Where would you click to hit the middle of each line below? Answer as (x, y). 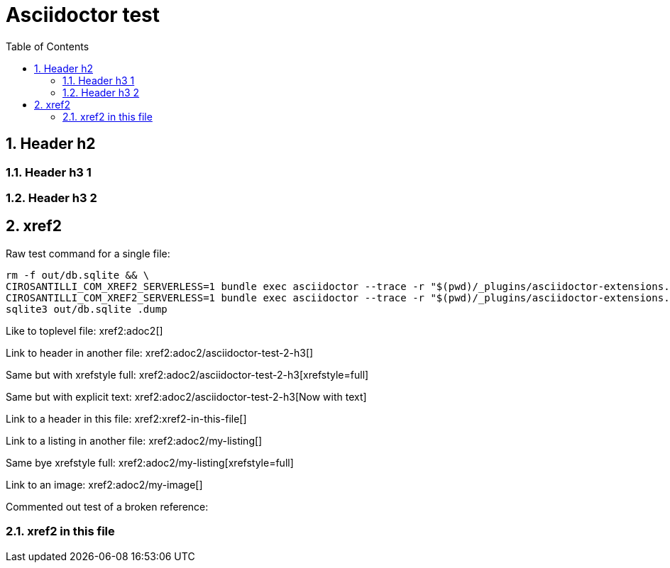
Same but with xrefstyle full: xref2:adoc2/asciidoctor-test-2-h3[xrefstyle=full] (187, 374)
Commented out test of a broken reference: (107, 506)
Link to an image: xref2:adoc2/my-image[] (104, 484)
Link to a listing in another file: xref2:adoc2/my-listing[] (134, 440)
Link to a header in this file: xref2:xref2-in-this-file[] (126, 418)
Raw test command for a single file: (88, 253)
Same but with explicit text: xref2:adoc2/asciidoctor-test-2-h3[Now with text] (186, 396)
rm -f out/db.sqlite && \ (78, 275)
